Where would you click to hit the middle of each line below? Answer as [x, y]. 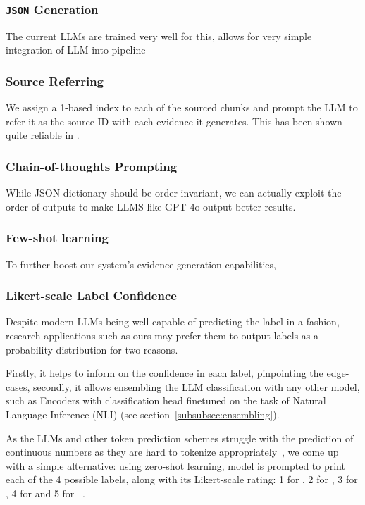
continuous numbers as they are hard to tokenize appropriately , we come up [172, 452]
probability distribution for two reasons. [92, 349]
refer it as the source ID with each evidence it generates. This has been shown [174, 121]
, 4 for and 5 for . [45, 493]
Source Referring [55, 81]
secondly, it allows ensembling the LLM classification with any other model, [197, 386]
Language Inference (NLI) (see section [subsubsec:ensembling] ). [143, 414]
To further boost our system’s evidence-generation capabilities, [141, 264]
